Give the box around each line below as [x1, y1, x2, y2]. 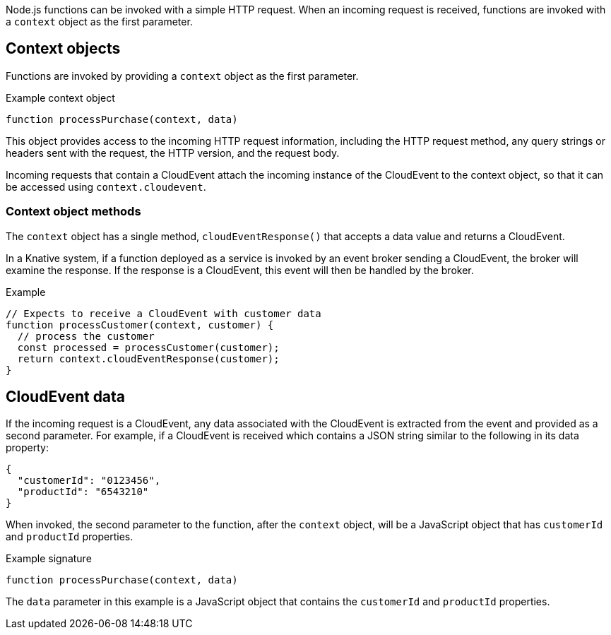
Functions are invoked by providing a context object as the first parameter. [6, 69, 359, 82]
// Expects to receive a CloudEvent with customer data [6, 307, 321, 319]
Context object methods [6, 204, 141, 219]
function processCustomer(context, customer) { [6, 319, 274, 331]
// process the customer [17, 330, 155, 342]
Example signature [6, 552, 92, 565]
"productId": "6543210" [17, 486, 149, 498]
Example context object [6, 91, 115, 104]
